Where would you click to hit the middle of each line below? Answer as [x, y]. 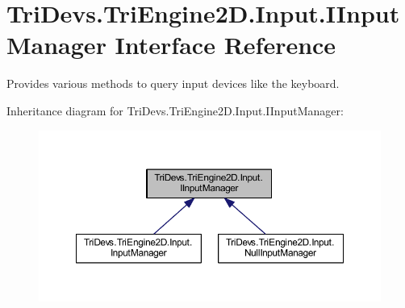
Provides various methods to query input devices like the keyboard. [173, 83]
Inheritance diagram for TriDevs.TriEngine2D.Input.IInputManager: [175, 110]
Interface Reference [225, 45]
